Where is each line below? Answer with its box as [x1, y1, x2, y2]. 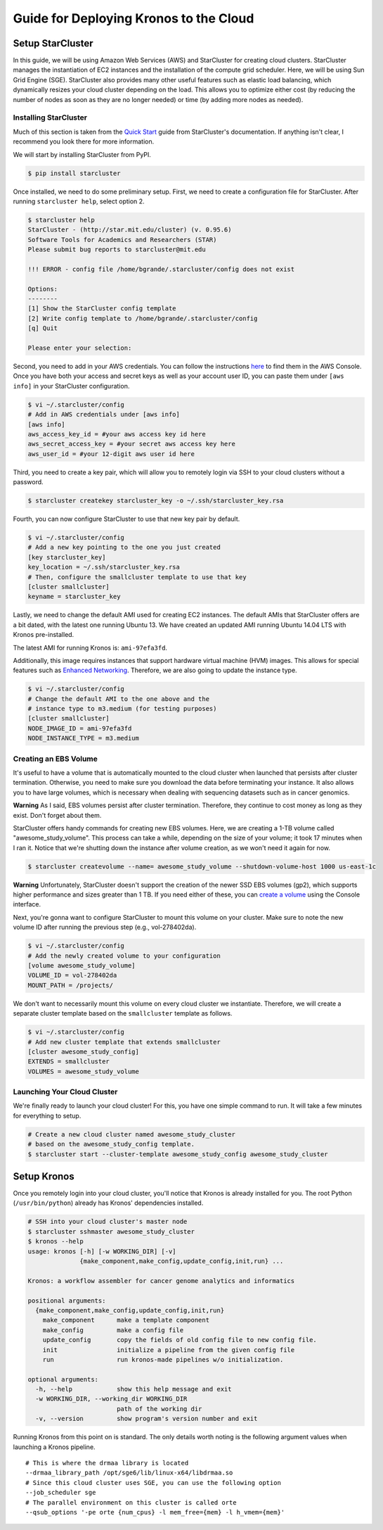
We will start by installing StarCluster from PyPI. [13, 150, 151, 158]
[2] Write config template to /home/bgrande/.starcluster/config [27, 314, 258, 322]
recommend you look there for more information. [13, 137, 155, 146]
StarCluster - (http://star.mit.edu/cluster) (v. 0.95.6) [27, 226, 232, 234]
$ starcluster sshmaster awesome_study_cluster [27, 1227, 195, 1235]
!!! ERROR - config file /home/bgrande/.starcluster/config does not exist [27, 265, 295, 273]
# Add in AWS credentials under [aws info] [27, 410, 181, 419]
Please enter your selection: [27, 343, 132, 352]
